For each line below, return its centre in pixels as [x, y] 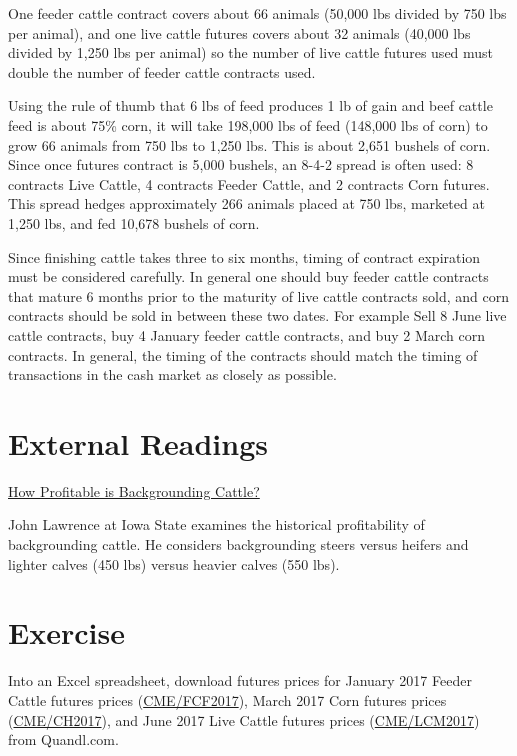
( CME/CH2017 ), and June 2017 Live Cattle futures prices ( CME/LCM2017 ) [244, 719]
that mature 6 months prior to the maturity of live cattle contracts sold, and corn [258, 295]
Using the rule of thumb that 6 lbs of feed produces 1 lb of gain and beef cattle [250, 105]
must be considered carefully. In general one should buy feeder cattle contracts [248, 276]
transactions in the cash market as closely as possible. [172, 374]
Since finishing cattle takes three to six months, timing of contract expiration [244, 256]
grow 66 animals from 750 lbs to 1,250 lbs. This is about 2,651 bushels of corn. [249, 144]
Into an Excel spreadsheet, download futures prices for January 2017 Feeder [240, 680]
